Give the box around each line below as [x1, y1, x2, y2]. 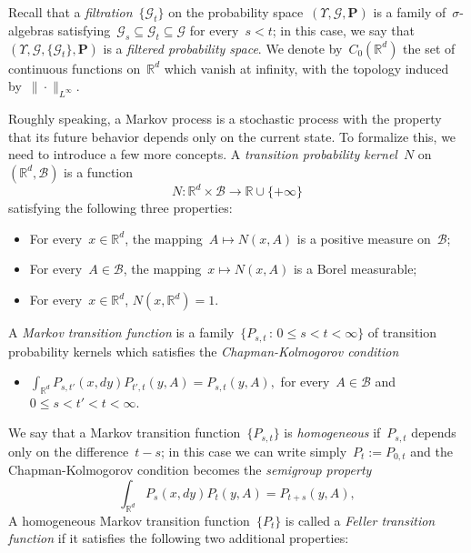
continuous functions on [8, 58, 141, 77]
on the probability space [168, 3, 304, 21]
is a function [64, 162, 134, 181]
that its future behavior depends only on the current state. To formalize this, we [8, 126, 456, 146]
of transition [367, 323, 437, 342]
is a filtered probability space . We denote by [103, 38, 343, 57]
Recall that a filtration [8, 3, 133, 21]
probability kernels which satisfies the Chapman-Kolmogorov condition [8, 341, 399, 360]
